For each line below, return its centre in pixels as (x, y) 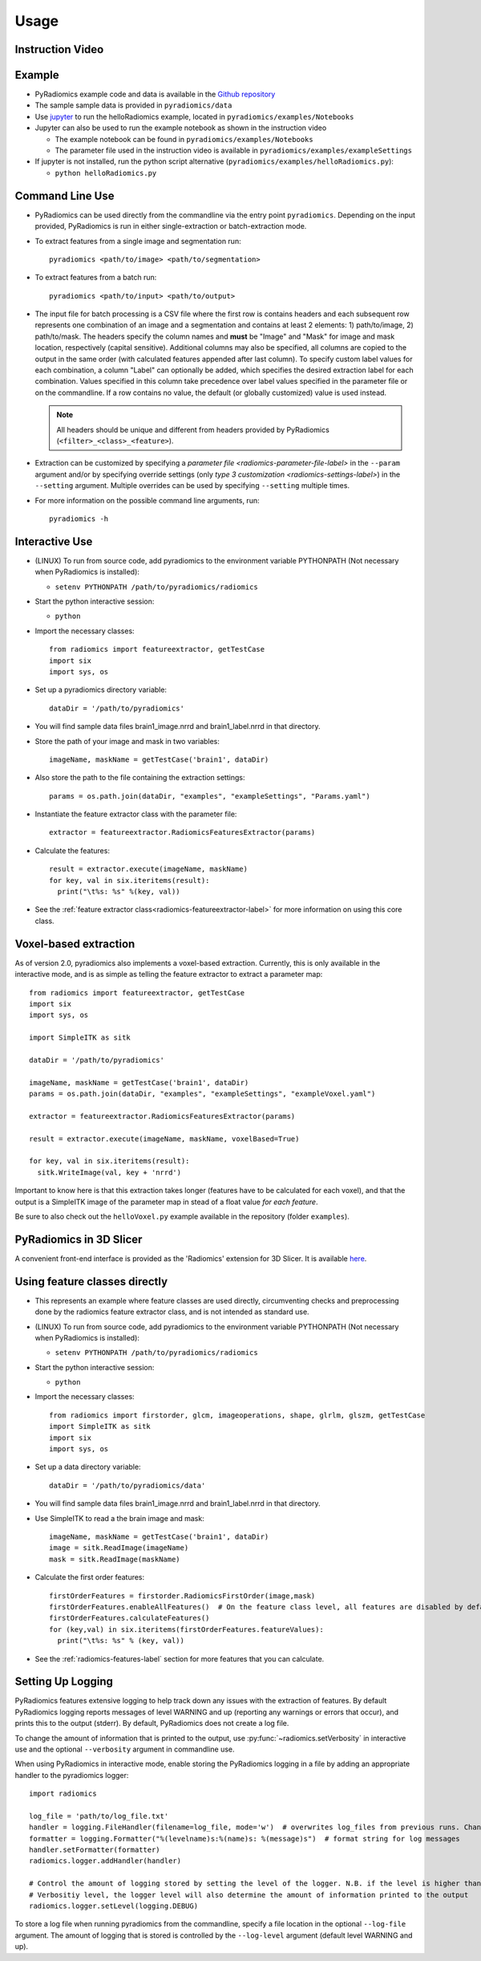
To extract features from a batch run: (96, 278)
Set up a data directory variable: (88, 1467)
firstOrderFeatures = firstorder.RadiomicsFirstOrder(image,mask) (182, 1596)
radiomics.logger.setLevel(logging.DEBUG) (114, 1906)
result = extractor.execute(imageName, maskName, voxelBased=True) (164, 1139)
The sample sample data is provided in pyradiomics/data (133, 105)
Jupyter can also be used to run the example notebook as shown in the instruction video (181, 128)
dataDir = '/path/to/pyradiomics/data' (127, 1485)
